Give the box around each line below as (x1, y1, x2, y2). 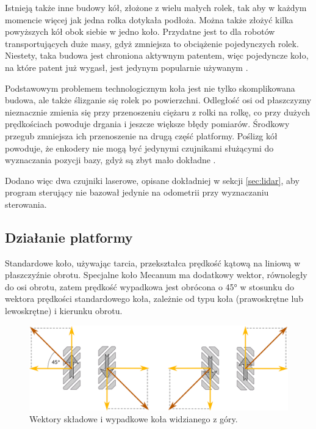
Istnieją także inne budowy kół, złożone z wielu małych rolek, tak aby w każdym (5, 1, 307, 13)
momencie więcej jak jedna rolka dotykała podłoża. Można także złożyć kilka (5, 13, 293, 26)
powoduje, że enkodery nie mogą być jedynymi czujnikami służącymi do (5, 141, 274, 154)
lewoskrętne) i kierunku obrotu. (5, 304, 123, 317)
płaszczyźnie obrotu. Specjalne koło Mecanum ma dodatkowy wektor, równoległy (5, 268, 307, 281)
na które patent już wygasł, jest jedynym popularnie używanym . (5, 61, 248, 73)
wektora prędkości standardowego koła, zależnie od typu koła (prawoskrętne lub (5, 292, 303, 305)
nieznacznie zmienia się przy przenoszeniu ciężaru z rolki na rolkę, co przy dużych (5, 105, 311, 118)
